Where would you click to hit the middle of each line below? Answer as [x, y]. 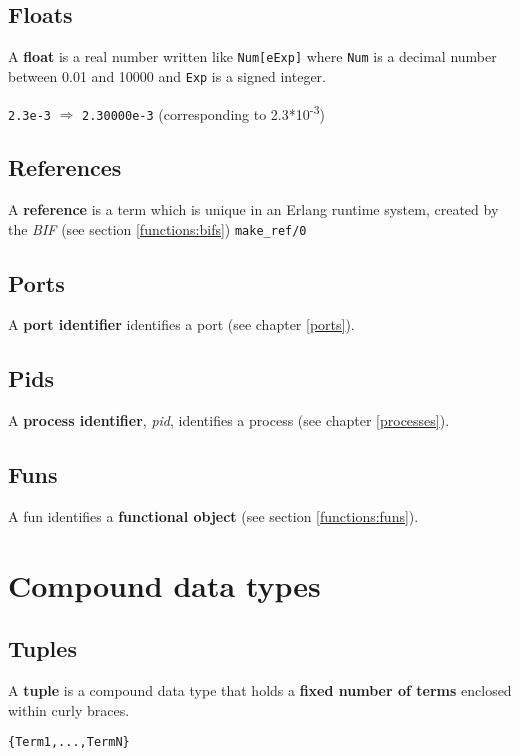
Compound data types [164, 584]
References [65, 167]
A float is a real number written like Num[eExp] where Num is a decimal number [252, 56]
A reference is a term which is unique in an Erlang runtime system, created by [253, 209]
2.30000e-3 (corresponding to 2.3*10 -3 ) [203, 112]
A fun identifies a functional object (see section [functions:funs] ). [213, 516]
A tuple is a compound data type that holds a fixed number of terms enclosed [260, 690]
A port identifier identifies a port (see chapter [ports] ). [181, 324]
